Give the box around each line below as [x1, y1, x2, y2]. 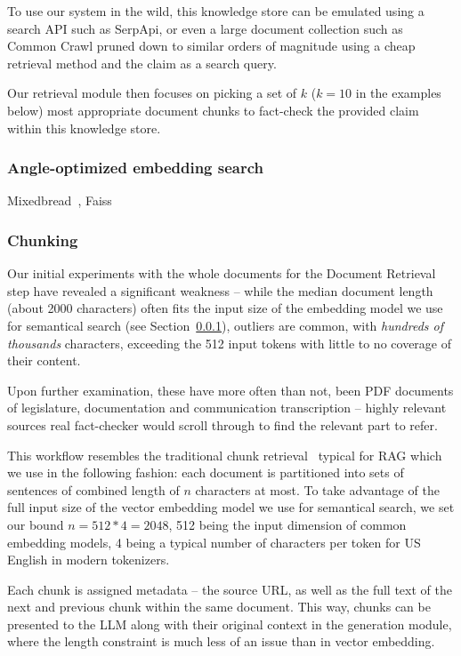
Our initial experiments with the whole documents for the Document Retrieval [7, 264, 436, 283]
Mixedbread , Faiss [7, 191, 112, 210]
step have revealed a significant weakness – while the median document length [7, 281, 433, 300]
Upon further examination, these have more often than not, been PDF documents [7, 380, 454, 399]
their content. [7, 351, 81, 370]
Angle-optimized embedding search [7, 156, 264, 179]
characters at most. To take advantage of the [195, 480, 440, 499]
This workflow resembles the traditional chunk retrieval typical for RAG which [7, 445, 442, 464]
